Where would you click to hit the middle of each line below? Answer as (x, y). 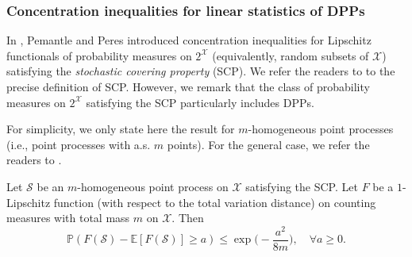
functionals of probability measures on (99, 55)
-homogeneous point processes (321, 129)
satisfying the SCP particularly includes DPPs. (200, 102)
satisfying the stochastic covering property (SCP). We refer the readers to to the (201, 71)
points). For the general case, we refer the (268, 144)
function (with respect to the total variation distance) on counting (215, 202)
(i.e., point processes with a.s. (79, 144)
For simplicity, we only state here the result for (121, 129)
